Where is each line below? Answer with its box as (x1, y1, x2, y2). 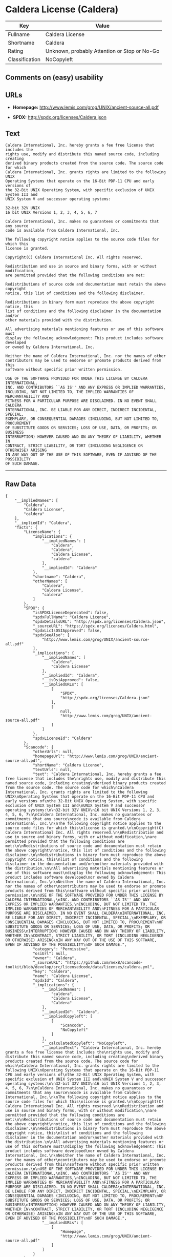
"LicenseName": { (24, 529, 60, 534)
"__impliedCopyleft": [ (41, 1013, 93, 1019)
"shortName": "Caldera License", (32, 762, 104, 767)
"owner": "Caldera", (32, 955, 77, 961)
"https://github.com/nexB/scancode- (64, 960, 143, 965)
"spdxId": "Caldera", (32, 978, 79, 983)
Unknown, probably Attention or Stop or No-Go (45, 47, 160, 54)
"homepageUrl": (32, 754, 66, 759)
